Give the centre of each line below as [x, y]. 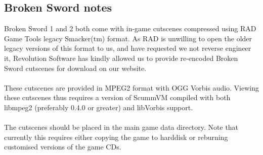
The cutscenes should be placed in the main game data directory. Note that [121, 127]
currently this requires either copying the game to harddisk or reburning [116, 137]
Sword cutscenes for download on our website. [75, 68]
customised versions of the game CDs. [63, 147]
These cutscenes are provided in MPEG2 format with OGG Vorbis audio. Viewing [131, 87]
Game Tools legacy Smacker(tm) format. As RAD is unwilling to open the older [128, 38]
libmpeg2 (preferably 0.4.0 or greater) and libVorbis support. [99, 107]
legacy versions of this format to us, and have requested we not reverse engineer [128, 48]
